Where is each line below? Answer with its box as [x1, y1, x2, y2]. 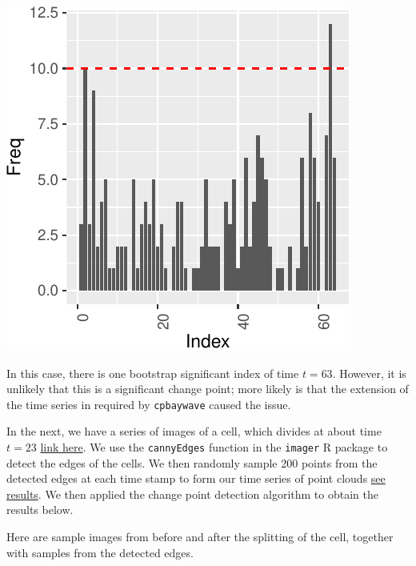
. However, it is [332, 364, 406, 381]
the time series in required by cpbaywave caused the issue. [6, 395, 291, 412]
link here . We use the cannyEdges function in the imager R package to [40, 439, 388, 456]
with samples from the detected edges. [6, 544, 194, 560]
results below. [6, 501, 74, 518]
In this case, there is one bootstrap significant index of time [6, 364, 299, 381]
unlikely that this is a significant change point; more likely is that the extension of [6, 380, 409, 397]
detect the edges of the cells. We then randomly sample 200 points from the [6, 454, 378, 471]
